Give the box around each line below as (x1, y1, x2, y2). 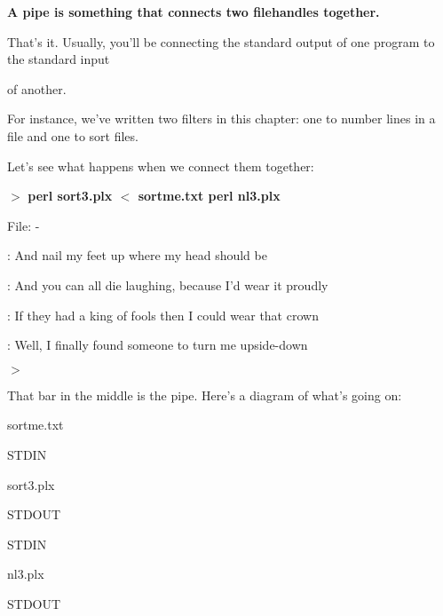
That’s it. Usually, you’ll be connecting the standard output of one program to (7, 32, 435, 51)
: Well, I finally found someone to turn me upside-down (7, 336, 308, 354)
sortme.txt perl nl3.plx (138, 186, 281, 205)
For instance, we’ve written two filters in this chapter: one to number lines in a (7, 109, 436, 128)
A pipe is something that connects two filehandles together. (7, 3, 380, 20)
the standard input (7, 50, 110, 68)
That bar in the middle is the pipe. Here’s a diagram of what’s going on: (7, 385, 402, 404)
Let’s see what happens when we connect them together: (7, 156, 314, 175)
